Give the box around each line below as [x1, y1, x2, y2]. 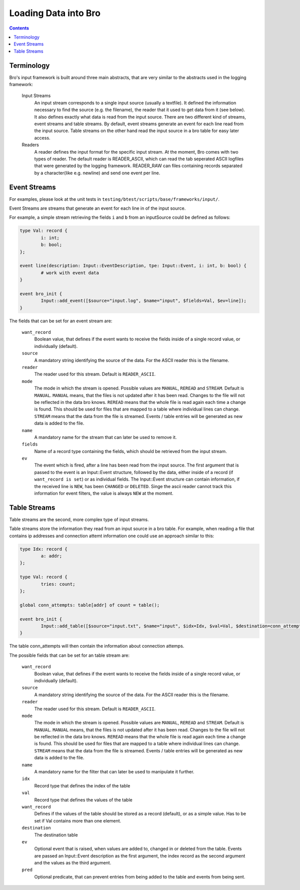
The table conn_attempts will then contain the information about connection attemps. [9, 643, 184, 649]
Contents [9, 25, 29, 31]
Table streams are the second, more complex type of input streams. [9, 516, 149, 523]
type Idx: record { [19, 546, 67, 552]
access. [34, 135, 50, 141]
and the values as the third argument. [34, 860, 111, 866]
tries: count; [40, 581, 75, 587]
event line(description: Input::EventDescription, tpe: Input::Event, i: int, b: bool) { [19, 263, 247, 269]
